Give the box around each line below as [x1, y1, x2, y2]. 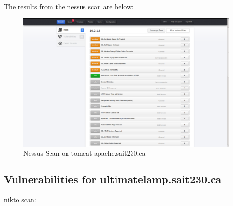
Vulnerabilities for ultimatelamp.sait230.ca [4, 172, 222, 187]
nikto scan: [4, 194, 36, 204]
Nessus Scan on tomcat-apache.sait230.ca [23, 148, 146, 158]
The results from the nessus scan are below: [4, 1, 133, 11]
